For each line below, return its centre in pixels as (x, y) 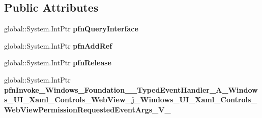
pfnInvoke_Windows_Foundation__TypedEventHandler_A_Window (131, 89)
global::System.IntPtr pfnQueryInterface (71, 29)
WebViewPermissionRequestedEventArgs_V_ (88, 109)
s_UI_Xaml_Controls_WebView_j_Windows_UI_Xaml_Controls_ (131, 100)
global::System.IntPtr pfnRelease (58, 63)
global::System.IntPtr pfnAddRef (58, 45)
